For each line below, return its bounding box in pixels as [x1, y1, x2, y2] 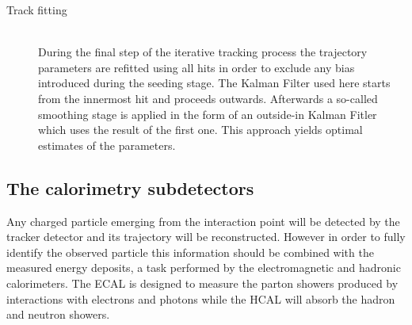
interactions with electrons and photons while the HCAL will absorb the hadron [6, 290, 395, 307]
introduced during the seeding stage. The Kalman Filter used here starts [38, 75, 391, 91]
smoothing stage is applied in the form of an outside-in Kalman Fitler [38, 105, 377, 122]
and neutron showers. [6, 306, 110, 323]
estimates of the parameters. [38, 136, 176, 153]
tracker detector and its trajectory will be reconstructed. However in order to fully [6, 228, 406, 245]
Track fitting [6, 2, 67, 17]
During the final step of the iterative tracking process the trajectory [38, 44, 368, 60]
